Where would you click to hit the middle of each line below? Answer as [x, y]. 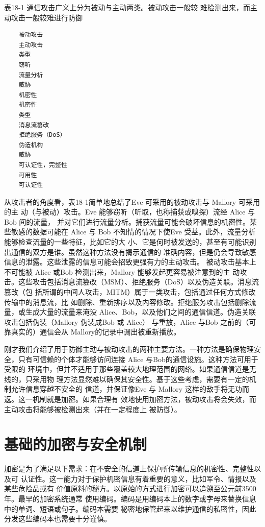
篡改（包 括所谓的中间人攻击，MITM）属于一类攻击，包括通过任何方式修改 [130, 292]
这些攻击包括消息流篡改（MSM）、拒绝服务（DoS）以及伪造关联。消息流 [138, 282]
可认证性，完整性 [43, 165]
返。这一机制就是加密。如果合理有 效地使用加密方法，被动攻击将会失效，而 [130, 399]
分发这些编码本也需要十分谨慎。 [58, 519]
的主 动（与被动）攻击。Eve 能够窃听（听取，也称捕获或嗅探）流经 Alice [125, 212]
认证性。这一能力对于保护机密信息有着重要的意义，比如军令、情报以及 [138, 478]
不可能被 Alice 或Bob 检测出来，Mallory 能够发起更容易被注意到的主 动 [122, 271]
